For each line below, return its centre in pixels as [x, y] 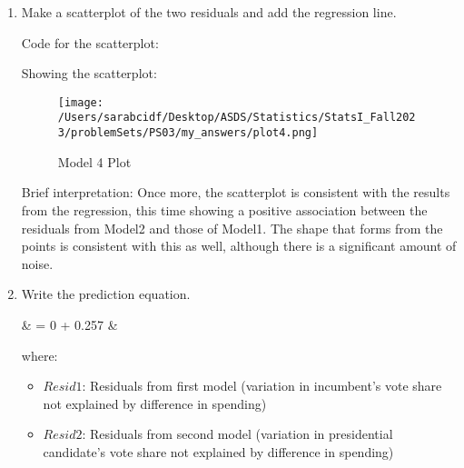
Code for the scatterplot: [90, 42]
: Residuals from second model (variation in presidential [237, 434]
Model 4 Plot [94, 161]
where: [39, 355]
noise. [37, 263]
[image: [80, 102]
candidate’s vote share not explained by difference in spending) [218, 451]
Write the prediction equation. [106, 294]
